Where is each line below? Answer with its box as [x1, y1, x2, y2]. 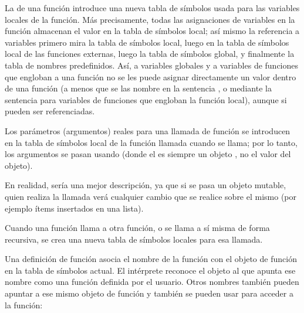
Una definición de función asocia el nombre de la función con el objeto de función [5, 253, 297, 265]
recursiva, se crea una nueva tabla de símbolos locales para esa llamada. [5, 233, 263, 245]
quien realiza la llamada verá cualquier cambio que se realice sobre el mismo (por [5, 190, 297, 202]
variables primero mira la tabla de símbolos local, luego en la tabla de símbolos [5, 36, 289, 48]
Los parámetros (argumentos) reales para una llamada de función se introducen [5, 124, 291, 137]
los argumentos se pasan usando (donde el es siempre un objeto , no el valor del [5, 148, 291, 160]
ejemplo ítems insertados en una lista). [5, 202, 144, 214]
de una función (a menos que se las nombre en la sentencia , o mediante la [5, 82, 272, 94]
